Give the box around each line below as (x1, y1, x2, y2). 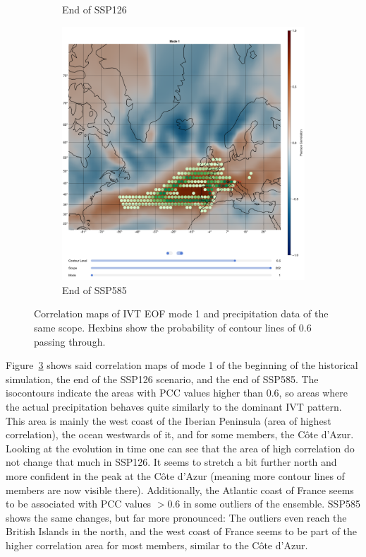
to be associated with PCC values (6, 496, 152, 511)
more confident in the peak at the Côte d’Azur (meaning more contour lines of (6, 469, 345, 483)
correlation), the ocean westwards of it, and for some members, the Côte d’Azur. (6, 427, 354, 442)
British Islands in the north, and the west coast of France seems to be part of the (6, 524, 358, 539)
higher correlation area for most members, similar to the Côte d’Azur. (6, 537, 308, 552)
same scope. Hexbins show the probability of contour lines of (34, 320, 296, 335)
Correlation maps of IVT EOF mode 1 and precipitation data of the (34, 306, 329, 321)
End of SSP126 (62, 2, 127, 16)
